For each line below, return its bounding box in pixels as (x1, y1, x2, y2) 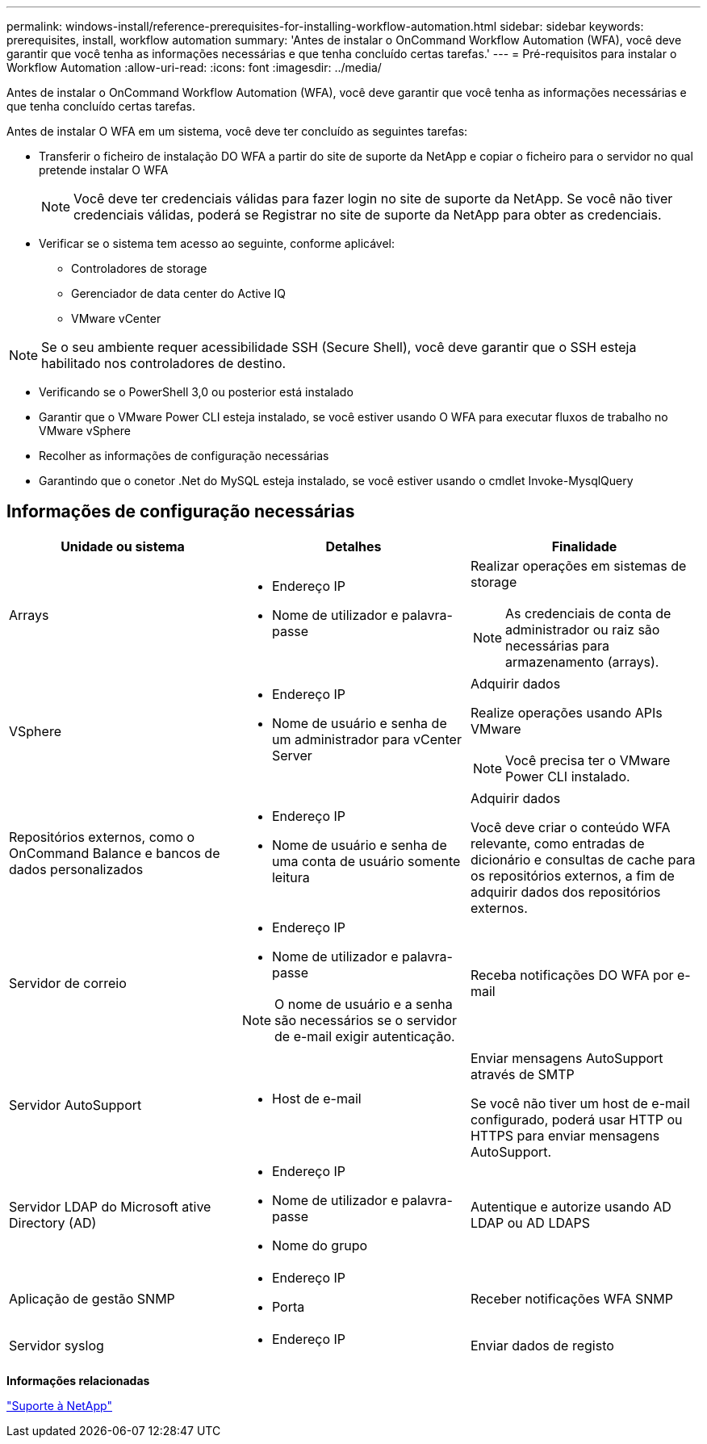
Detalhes (325, 538, 382, 555)
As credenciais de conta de (505, 605, 671, 622)
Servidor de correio (9, 974, 127, 991)
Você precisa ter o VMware (505, 751, 671, 768)
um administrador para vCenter (271, 730, 462, 747)
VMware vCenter (71, 312, 161, 325)
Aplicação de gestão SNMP (9, 1290, 175, 1307)
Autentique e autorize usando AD (470, 1198, 671, 1215)
